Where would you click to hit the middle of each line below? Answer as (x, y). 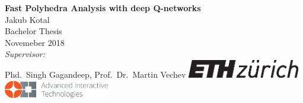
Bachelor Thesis (34, 31)
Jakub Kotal (27, 19)
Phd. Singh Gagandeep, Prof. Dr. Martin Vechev (95, 74)
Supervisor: (25, 54)
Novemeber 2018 (35, 42)
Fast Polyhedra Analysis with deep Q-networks (103, 8)
